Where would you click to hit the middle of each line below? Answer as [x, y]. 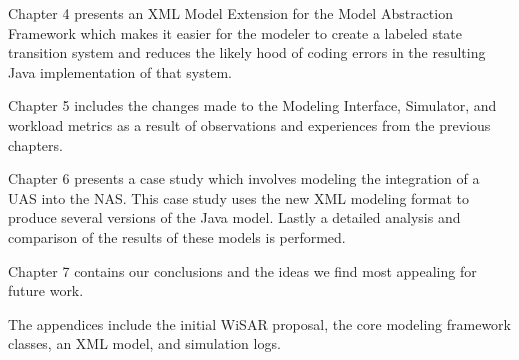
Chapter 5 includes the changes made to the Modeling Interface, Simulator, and [252, 105]
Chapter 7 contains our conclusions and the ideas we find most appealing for [242, 270]
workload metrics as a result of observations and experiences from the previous [249, 124]
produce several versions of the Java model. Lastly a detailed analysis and [234, 217]
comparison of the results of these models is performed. [177, 236]
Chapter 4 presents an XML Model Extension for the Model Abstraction [230, 13]
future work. [46, 290]
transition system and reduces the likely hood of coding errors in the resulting [247, 52]
